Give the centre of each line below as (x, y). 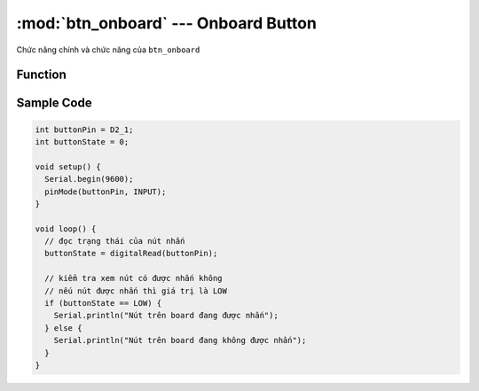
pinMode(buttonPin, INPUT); (106, 192)
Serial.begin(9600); (89, 179)
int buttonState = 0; (82, 141)
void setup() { (68, 167)
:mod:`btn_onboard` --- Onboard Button (166, 23)
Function (41, 75)
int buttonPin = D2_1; (84, 129)
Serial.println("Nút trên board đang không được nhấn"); (180, 340)
